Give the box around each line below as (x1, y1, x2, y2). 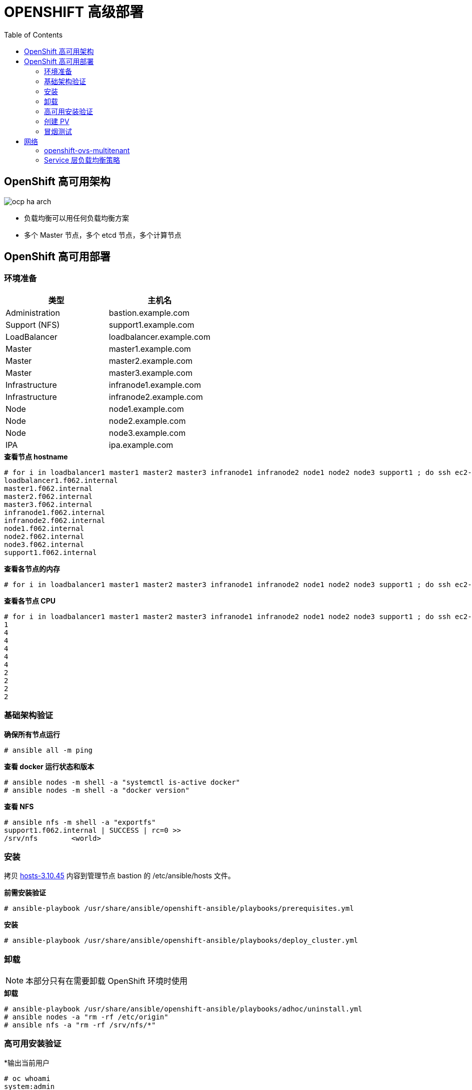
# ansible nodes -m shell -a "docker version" (4, 786, 189, 794)
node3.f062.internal (4, 540, 84, 549)
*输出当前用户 (4, 1058, 50, 1067)
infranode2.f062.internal (4, 516, 105, 524)
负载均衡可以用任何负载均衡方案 (24, 213, 129, 222)
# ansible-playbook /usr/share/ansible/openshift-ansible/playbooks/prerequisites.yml (4, 904, 354, 913)
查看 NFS (4, 802, 34, 811)
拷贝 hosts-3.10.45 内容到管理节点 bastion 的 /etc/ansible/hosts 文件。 (4, 871, 235, 880)
